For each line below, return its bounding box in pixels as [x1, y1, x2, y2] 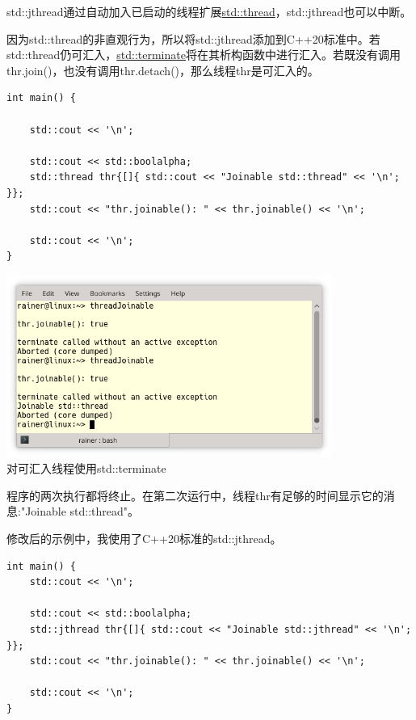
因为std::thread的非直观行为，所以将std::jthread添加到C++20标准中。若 [6, 30, 380, 47]
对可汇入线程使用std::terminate [6, 460, 166, 477]
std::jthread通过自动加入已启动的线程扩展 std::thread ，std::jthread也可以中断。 [6, 3, 412, 19]
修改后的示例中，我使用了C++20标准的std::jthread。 [6, 530, 282, 547]
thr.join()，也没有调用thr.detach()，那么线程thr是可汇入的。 [6, 61, 319, 78]
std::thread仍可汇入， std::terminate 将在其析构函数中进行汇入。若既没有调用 [6, 46, 401, 63]
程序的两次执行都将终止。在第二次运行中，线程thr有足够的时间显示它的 [6, 486, 384, 503]
